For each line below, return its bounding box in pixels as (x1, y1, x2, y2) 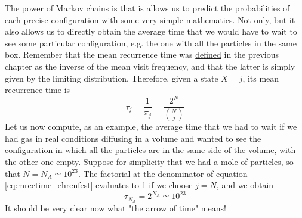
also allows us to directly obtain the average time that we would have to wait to (5, 25, 297, 38)
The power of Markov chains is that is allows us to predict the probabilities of (5, 2, 290, 14)
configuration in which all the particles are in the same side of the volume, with (5, 144, 296, 156)
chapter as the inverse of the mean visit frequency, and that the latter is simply (5, 60, 295, 72)
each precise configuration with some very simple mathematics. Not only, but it (5, 13, 295, 26)
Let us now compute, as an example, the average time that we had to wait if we (5, 120, 297, 133)
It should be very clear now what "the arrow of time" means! (5, 202, 226, 214)
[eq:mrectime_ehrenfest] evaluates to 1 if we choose (5, 179, 193, 191)
